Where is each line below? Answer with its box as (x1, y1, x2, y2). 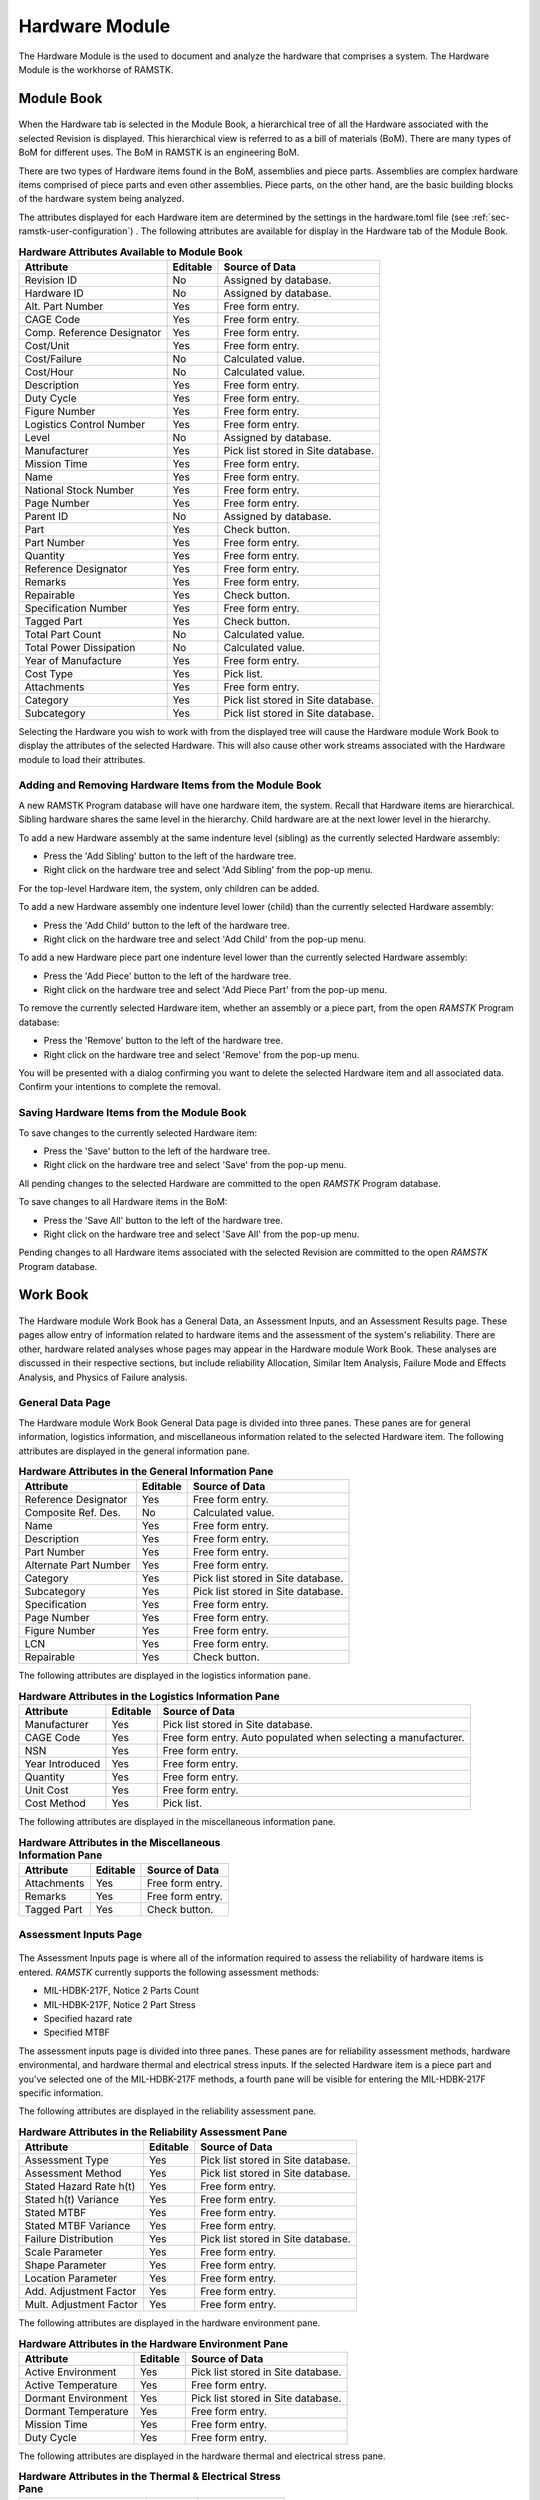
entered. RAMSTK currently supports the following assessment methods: (18, 1966, 320, 1978)
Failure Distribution (24, 2232, 114, 2246)
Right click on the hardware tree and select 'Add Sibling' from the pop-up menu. (43, 864, 374, 876)
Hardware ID (24, 286, 84, 300)
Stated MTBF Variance (24, 2219, 131, 2233)
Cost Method (24, 1796, 87, 1810)
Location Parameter (24, 2271, 118, 2285)
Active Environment (24, 2365, 117, 2379)
